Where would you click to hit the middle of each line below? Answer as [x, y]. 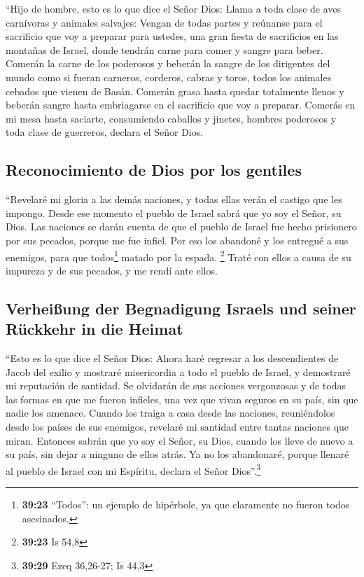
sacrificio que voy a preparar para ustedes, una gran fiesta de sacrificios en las [172, 36]
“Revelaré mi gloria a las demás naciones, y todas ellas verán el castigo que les [174, 199]
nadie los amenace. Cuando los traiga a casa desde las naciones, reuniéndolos [170, 413]
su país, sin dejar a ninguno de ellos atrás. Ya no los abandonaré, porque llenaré [177, 454]
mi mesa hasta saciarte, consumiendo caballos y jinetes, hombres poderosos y [171, 118]
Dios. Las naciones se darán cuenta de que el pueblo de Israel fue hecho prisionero [181, 227]
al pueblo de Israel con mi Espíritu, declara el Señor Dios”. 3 [133, 469]
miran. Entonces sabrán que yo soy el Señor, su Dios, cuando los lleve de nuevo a [180, 440]
